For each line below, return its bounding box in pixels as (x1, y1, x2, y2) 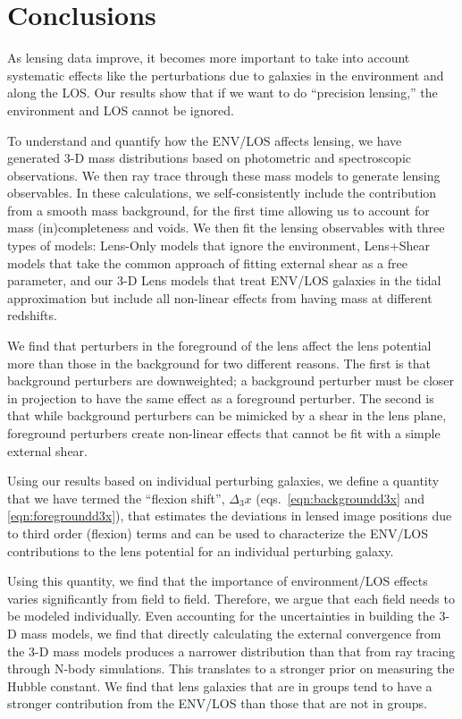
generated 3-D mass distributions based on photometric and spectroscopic (7, 148, 411, 167)
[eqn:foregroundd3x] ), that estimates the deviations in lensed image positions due (7, 506, 452, 525)
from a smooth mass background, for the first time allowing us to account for (7, 200, 430, 219)
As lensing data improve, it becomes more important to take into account (7, 48, 410, 67)
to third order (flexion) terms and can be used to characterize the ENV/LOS (7, 523, 428, 542)
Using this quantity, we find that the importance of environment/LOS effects (7, 571, 428, 590)
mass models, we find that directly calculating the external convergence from (21, 623, 441, 642)
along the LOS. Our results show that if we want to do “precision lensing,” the (7, 83, 438, 102)
